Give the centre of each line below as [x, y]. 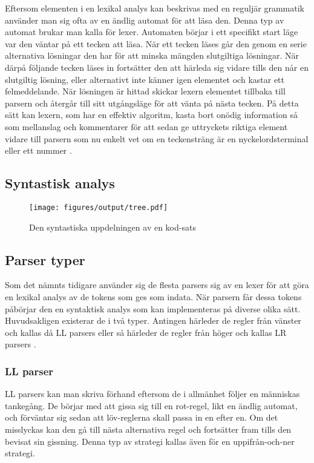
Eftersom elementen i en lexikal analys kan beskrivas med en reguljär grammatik [155, 8]
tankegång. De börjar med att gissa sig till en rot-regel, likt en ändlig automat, [151, 405]
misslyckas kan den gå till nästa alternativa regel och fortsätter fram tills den [148, 429]
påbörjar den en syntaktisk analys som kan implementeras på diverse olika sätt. [153, 308]
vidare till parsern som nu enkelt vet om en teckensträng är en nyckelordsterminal [157, 138]
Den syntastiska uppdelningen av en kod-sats [113, 227]
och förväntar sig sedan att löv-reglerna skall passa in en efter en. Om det [142, 417]
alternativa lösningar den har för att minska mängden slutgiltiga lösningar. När [152, 55]
